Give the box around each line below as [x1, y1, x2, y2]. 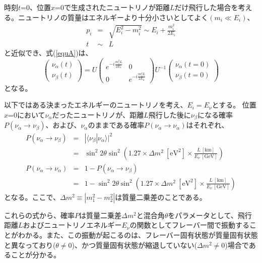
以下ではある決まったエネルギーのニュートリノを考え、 [4, 99, 187, 110]
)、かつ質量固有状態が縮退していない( [72, 239, 198, 250]
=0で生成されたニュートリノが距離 [54, 2, 170, 12]
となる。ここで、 [4, 191, 60, 202]
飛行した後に [148, 109, 191, 120]
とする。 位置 [212, 99, 256, 110]
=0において [8, 109, 45, 120]
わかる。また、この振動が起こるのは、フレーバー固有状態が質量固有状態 [18, 230, 258, 240]
